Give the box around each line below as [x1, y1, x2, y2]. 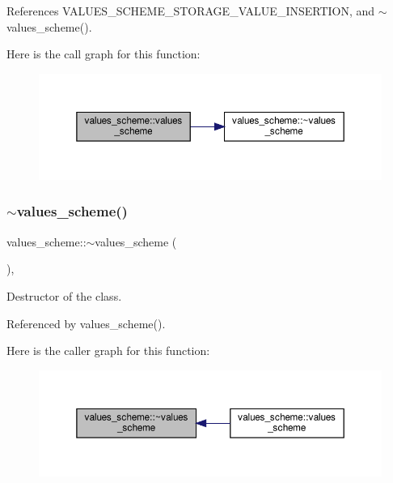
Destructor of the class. [6, 287, 122, 304]
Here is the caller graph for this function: [6, 342, 210, 359]
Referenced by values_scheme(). [6, 314, 166, 331]
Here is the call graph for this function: [6, 45, 201, 62]
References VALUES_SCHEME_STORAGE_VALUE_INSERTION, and [6, 2, 375, 19]
